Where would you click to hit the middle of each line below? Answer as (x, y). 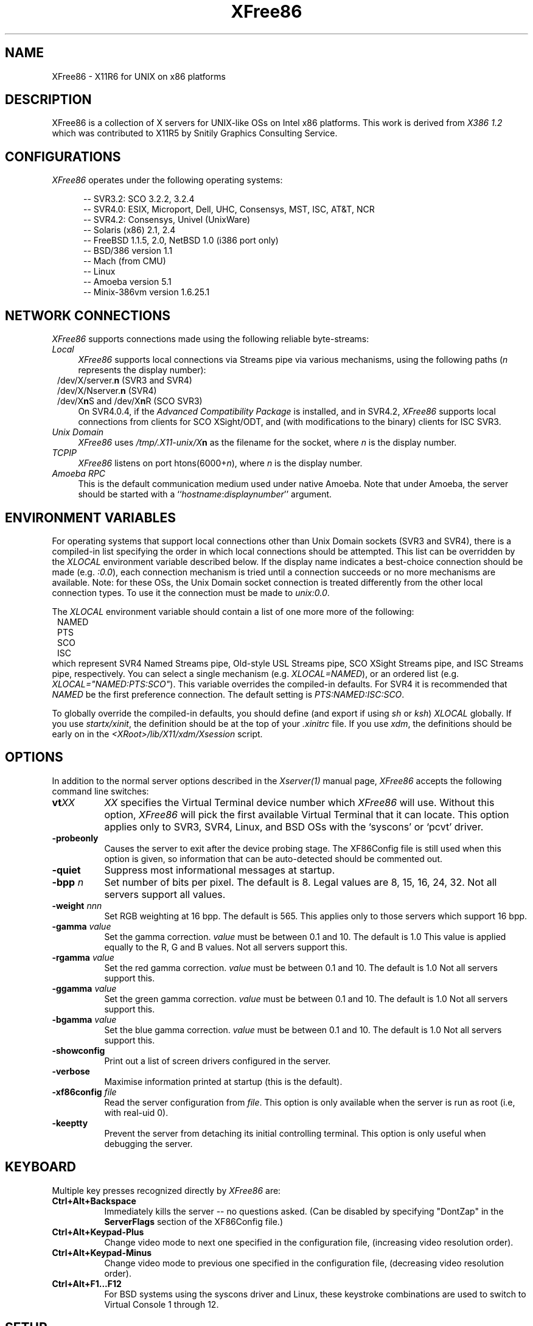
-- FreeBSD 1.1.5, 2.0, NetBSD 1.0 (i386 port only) (181, 240)
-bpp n (68, 882)
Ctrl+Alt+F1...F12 (87, 1283)
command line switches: (100, 791)
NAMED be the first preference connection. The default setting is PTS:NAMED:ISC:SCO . (228, 694)
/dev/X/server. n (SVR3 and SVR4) (125, 381)
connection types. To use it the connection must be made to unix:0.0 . (191, 592)
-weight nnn (77, 905)
